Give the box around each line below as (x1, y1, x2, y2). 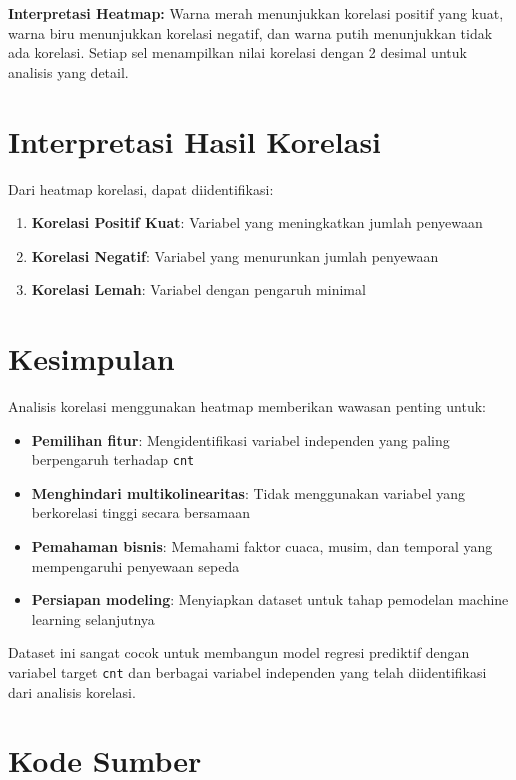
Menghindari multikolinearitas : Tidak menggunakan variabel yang (31, 482, 466, 503)
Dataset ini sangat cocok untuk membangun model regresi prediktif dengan (8, 642, 470, 663)
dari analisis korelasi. (8, 681, 136, 702)
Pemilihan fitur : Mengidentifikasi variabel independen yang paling (31, 429, 450, 450)
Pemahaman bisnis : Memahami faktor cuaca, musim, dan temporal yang (31, 536, 493, 557)
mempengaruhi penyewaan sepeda (31, 555, 240, 576)
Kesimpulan (8, 338, 175, 379)
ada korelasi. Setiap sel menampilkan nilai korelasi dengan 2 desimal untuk (8, 42, 467, 63)
